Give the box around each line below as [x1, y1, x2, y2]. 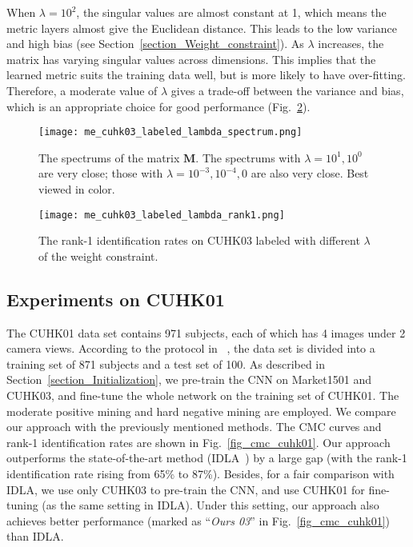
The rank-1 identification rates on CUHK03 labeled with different [38, 232, 360, 249]
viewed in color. [38, 181, 115, 197]
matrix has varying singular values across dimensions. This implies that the [6, 50, 376, 67]
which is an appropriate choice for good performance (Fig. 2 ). [6, 98, 311, 114]
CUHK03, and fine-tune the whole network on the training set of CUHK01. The [6, 387, 399, 404]
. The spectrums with [195, 149, 301, 166]
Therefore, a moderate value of [6, 82, 158, 98]
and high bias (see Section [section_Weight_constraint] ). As [6, 35, 304, 52]
